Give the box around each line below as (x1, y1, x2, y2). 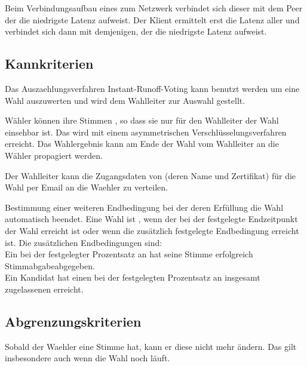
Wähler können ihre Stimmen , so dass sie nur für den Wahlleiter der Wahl (5, 114, 279, 127)
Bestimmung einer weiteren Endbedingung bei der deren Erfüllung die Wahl (5, 201, 284, 213)
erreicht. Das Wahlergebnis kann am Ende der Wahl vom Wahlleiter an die (5, 137, 279, 150)
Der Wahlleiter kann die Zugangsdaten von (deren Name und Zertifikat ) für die (5, 169, 296, 182)
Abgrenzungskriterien (5, 312, 142, 330)
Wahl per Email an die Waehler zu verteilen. (5, 181, 168, 193)
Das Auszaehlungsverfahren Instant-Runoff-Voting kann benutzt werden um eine (5, 82, 300, 94)
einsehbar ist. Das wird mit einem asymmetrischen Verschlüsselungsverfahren (5, 125, 287, 138)
